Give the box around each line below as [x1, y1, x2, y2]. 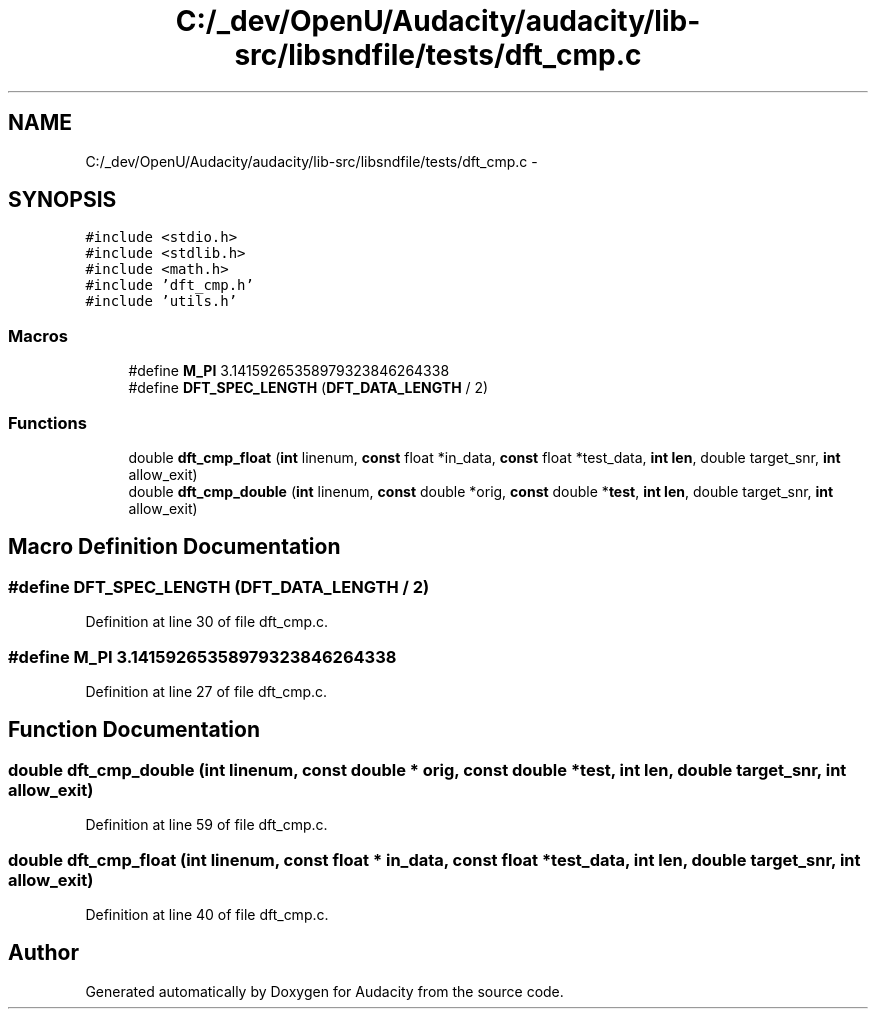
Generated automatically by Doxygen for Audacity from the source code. [85, 982, 564, 1000]
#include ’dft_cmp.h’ [85, 277, 254, 294]
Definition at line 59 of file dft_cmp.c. [85, 816, 328, 834]
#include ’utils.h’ [85, 293, 238, 310]
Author [8, 940, 79, 966]
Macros [8, 325, 68, 346]
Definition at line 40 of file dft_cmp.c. [85, 905, 329, 923]
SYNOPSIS [8, 187, 117, 213]
